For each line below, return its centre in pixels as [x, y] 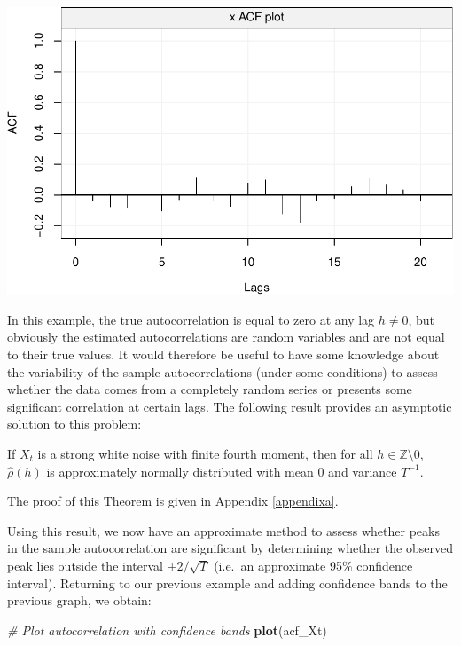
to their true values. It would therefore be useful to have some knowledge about [223, 354]
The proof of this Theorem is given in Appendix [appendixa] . [173, 501]
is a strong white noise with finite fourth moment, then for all [205, 453]
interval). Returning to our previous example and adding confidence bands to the [227, 583]
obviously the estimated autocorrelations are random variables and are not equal [226, 337]
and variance [363, 471]
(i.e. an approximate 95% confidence [313, 565]
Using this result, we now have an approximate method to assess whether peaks [223, 530]
